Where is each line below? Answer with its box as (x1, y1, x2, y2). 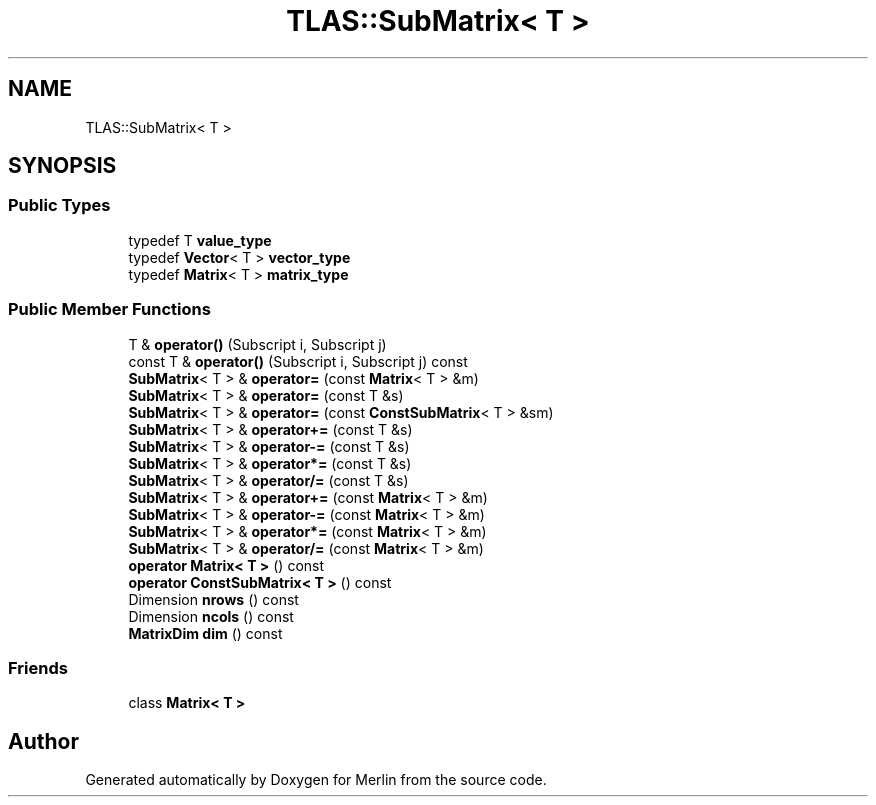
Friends (8, 657, 68, 678)
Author (8, 728, 79, 754)
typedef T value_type (128, 231, 272, 249)
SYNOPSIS (8, 153, 117, 179)
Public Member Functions (8, 299, 211, 320)
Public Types (8, 195, 111, 216)
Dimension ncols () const (128, 607, 294, 625)
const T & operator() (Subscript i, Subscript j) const (128, 352, 468, 370)
